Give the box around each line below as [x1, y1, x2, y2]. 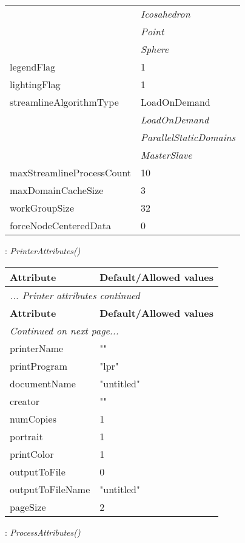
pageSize [10, 499, 46, 514]
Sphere [141, 42, 169, 56]
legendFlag [10, 60, 56, 74]
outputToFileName [10, 482, 90, 496]
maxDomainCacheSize [10, 183, 104, 197]
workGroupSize [10, 201, 75, 215]
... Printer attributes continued [10, 288, 140, 302]
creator [10, 393, 39, 408]
